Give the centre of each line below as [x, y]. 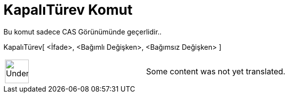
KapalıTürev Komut [68, 10]
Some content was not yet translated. [216, 71]
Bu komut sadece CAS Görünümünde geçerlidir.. [83, 32]
